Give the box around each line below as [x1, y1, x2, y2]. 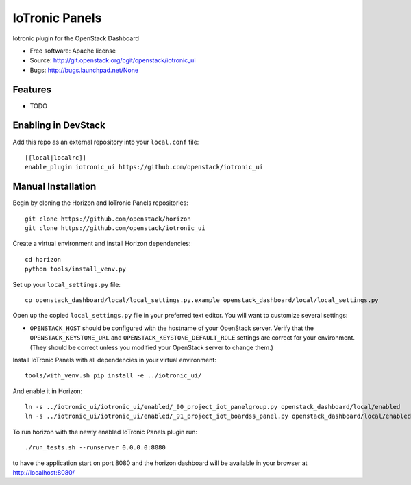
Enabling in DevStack [12, 120, 105, 132]
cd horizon [25, 256, 62, 263]
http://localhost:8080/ [12, 469, 75, 477]
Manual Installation [12, 181, 97, 192]
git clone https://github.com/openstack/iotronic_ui [25, 225, 206, 232]
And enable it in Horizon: [12, 387, 83, 395]
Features [12, 84, 51, 95]
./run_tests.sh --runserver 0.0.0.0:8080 [25, 444, 166, 451]
